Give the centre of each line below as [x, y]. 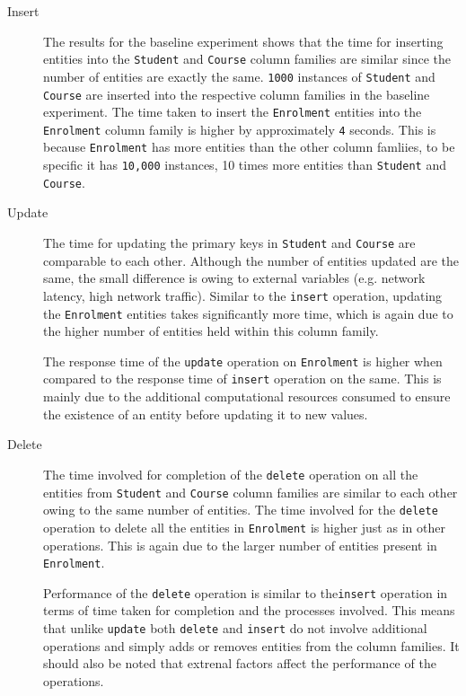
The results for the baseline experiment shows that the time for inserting [243, 41]
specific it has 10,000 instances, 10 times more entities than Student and [245, 165]
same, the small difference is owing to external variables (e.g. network [234, 278]
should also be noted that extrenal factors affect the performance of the [240, 663]
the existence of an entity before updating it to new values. [206, 414]
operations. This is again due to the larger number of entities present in [240, 545]
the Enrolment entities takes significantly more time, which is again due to [248, 313]
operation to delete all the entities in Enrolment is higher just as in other [244, 527]
